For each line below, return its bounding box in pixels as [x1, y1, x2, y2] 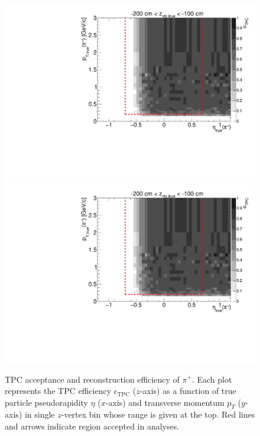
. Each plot [191, 373, 232, 385]
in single [24, 408, 55, 421]
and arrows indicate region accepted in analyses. [5, 420, 180, 432]
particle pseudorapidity [5, 396, 88, 408]
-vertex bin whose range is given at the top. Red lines [61, 408, 255, 421]
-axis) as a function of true [139, 384, 236, 397]
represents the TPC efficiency [5, 384, 112, 397]
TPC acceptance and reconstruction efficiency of [5, 373, 180, 385]
